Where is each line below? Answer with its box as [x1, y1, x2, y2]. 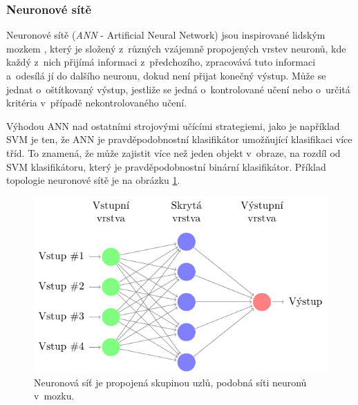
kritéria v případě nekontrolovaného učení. [6, 95, 187, 110]
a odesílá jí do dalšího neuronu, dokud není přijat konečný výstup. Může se [6, 68, 326, 82]
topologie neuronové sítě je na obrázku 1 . [6, 173, 180, 187]
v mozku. [34, 388, 75, 403]
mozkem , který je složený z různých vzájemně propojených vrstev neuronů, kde [6, 41, 346, 55]
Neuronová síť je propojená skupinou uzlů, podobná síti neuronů [34, 375, 307, 389]
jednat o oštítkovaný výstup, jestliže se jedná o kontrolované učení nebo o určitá [6, 82, 350, 96]
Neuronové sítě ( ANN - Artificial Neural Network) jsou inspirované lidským [6, 28, 326, 42]
